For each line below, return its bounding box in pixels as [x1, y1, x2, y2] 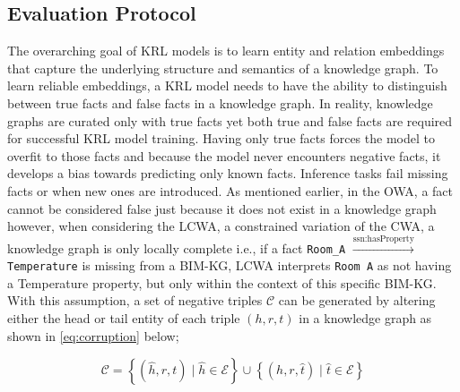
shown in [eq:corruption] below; [7, 326, 179, 345]
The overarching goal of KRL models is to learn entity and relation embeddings [7, 41, 445, 60]
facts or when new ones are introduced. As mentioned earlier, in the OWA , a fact [7, 181, 454, 200]
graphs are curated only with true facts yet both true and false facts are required [7, 111, 453, 130]
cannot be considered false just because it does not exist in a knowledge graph [7, 199, 437, 217]
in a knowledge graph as [299, 309, 432, 328]
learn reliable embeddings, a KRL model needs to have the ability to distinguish [7, 76, 447, 95]
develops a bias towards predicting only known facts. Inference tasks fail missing [7, 164, 448, 183]
